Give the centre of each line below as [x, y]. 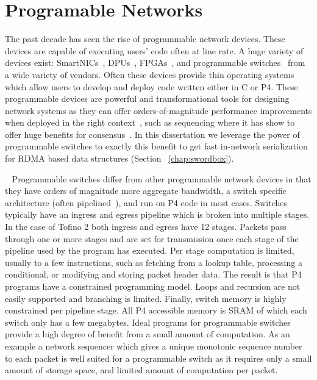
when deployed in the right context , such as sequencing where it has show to [150, 122]
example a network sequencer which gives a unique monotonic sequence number [154, 346]
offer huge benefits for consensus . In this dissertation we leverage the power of [152, 134]
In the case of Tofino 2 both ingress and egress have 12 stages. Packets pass [146, 227]
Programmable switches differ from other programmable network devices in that [162, 178]
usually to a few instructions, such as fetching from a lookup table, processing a [154, 262]
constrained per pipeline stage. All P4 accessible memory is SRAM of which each [156, 310]
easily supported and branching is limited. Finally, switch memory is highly [146, 298]
